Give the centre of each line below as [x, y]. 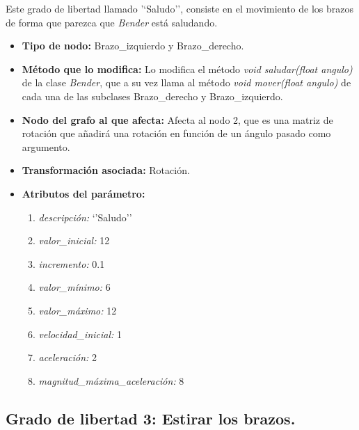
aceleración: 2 [68, 357]
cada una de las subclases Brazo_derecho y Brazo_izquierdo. [152, 96]
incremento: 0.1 [72, 263]
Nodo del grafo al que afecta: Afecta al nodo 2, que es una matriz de [177, 119]
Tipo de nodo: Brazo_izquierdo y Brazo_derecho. [133, 46]
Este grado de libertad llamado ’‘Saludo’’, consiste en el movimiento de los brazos [180, 8]
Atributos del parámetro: [83, 193]
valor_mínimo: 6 [74, 287]
